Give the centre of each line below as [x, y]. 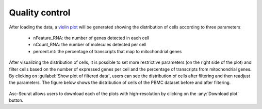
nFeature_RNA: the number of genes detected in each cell [91, 38]
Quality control [40, 13]
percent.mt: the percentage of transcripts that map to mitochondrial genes [107, 51]
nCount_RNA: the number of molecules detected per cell [90, 45]
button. [16, 100]
